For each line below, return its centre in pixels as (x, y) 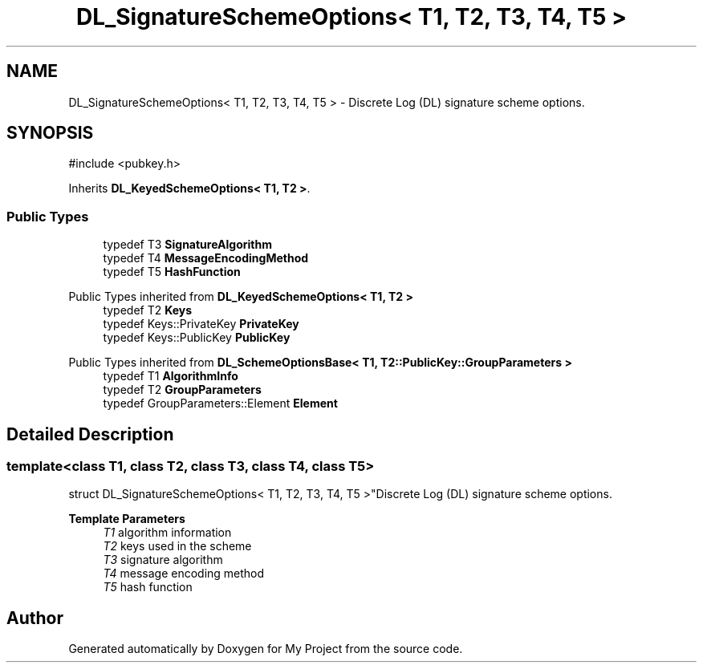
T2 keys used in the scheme (177, 546)
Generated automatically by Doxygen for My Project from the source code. (266, 649)
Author (35, 618)
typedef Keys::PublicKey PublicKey (197, 338)
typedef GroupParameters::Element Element (220, 403)
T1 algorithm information (167, 533)
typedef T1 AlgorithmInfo (171, 376)
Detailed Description (90, 434)
